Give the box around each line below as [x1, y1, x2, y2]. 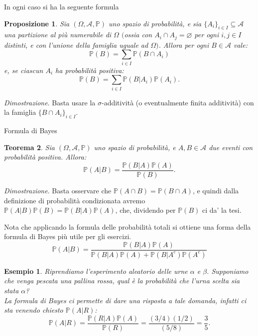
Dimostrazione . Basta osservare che [4, 185, 112, 195]
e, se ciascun [4, 65, 43, 75]
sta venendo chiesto [4, 305, 63, 315]
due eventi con [209, 142, 253, 152]
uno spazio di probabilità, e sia [108, 18, 202, 28]
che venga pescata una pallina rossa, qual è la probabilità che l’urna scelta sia [4, 275, 240, 286]
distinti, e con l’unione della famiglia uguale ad [4, 39, 148, 50]
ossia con [124, 29, 152, 40]
